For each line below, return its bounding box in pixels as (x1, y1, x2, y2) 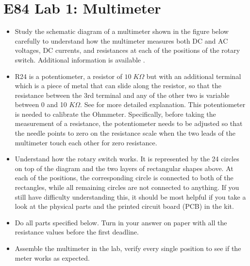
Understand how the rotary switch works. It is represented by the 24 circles (15, 154, 239, 164)
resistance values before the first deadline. (15, 227, 139, 237)
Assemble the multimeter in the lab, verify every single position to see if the (15, 243, 241, 253)
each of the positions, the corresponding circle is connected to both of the (15, 172, 233, 183)
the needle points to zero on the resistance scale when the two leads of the (15, 128, 236, 138)
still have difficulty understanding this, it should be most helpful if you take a (15, 191, 246, 202)
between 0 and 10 (15, 99, 67, 110)
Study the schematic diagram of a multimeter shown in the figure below (15, 26, 229, 36)
